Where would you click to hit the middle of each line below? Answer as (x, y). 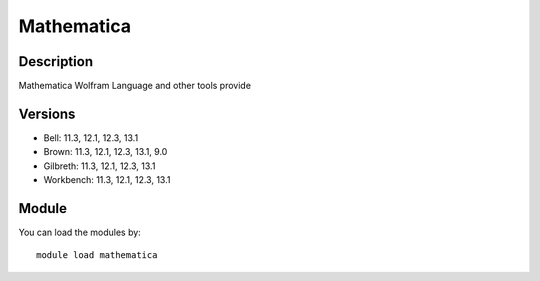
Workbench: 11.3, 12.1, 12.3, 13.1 (107, 180)
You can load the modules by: (80, 232)
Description (56, 61)
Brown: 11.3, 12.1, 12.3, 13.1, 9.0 (105, 152)
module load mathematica (97, 255)
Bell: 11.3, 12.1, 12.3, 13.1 (91, 137)
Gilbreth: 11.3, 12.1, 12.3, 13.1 (99, 166)
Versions (47, 113)
